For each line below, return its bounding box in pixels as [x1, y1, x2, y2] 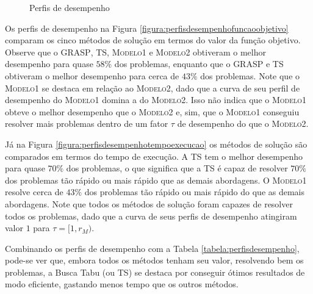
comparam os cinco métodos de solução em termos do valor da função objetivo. [5, 34, 301, 46]
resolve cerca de [5, 185, 63, 198]
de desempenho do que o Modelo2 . [177, 117, 309, 130]
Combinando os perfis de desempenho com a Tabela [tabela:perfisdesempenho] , [5, 242, 300, 254]
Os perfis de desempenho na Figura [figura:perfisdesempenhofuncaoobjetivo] [5, 21, 289, 34]
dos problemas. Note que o [200, 69, 300, 82]
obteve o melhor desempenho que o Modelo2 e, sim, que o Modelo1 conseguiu [5, 105, 300, 118]
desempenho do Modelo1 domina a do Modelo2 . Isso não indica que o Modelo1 [5, 93, 307, 106]
